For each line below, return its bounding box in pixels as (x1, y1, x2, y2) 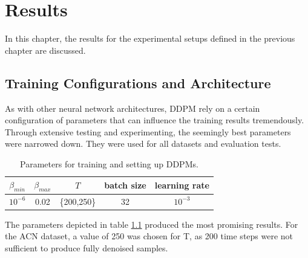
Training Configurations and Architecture (5, 73, 271, 92)
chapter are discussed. (5, 44, 86, 56)
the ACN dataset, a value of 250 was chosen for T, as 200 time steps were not (5, 230, 293, 242)
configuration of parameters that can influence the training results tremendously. (5, 114, 304, 126)
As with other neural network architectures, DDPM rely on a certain (5, 102, 260, 114)
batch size (104, 179, 146, 192)
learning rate (154, 179, 209, 192)
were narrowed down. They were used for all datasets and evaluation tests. (5, 137, 281, 150)
